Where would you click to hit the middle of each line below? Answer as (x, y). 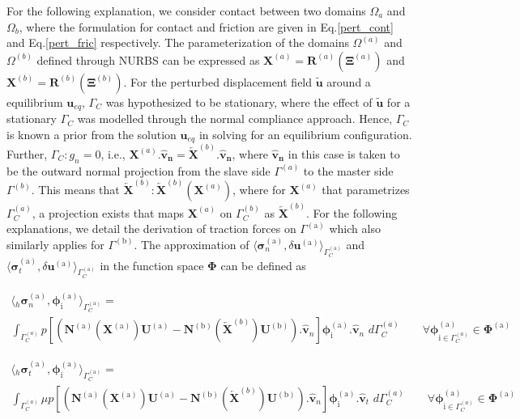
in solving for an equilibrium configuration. (305, 134)
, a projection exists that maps (108, 212)
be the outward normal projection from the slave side (139, 170)
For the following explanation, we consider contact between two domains (186, 11)
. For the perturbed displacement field (218, 81)
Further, (27, 153)
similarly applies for (55, 244)
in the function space (152, 265)
